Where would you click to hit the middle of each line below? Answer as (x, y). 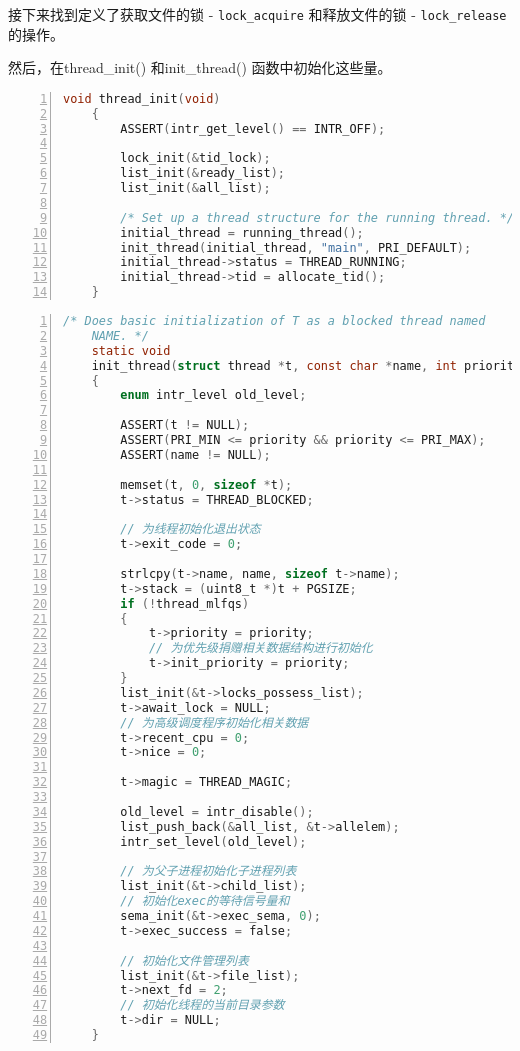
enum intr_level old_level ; (213, 395)
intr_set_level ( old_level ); (213, 841)
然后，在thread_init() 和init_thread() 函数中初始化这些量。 (200, 67)
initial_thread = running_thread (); (242, 232)
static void (131, 350)
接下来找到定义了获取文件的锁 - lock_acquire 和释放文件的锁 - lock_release (257, 14)
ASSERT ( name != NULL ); (195, 454)
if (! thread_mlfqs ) (185, 603)
